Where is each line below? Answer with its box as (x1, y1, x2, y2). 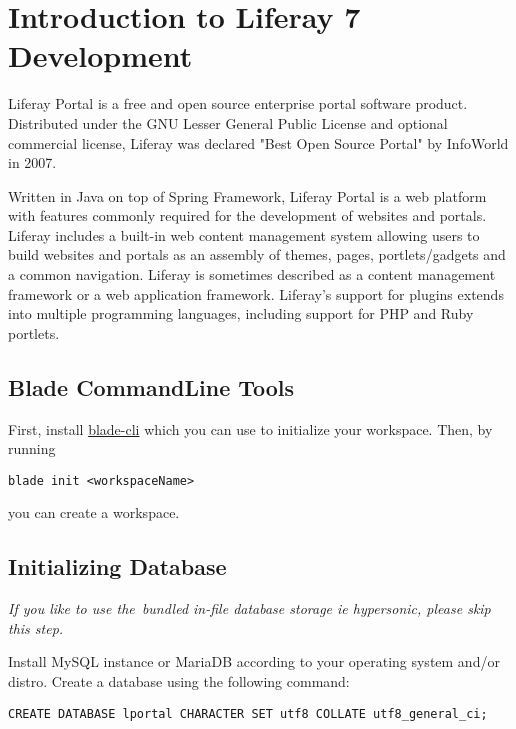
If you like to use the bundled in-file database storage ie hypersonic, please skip (8, 598, 491, 619)
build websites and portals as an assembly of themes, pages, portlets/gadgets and (8, 244, 506, 265)
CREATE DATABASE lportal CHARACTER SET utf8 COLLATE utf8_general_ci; (8, 706, 488, 721)
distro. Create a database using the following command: (8, 671, 350, 692)
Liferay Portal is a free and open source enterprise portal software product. (8, 93, 468, 114)
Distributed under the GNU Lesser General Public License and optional (8, 112, 448, 133)
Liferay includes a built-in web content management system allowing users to (8, 224, 480, 245)
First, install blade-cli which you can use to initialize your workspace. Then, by (8, 418, 493, 439)
